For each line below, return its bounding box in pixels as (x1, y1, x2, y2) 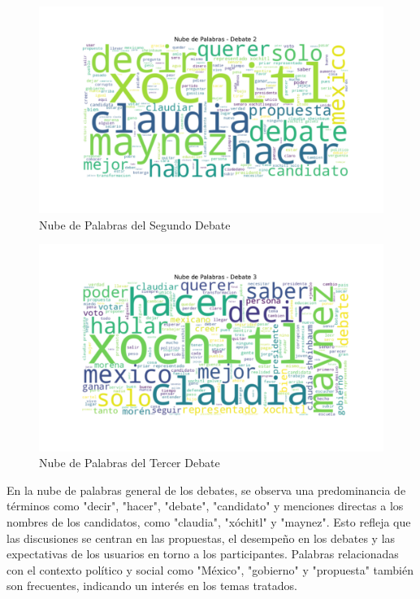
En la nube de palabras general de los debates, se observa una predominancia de (6, 481, 406, 498)
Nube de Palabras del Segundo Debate (39, 216, 231, 233)
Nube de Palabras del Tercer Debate (39, 454, 220, 471)
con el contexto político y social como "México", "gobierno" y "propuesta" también (6, 561, 414, 578)
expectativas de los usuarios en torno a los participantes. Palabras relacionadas (6, 545, 399, 562)
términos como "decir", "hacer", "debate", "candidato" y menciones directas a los (6, 497, 404, 514)
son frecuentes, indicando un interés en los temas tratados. (6, 577, 297, 594)
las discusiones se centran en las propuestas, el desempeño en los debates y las (6, 529, 396, 546)
